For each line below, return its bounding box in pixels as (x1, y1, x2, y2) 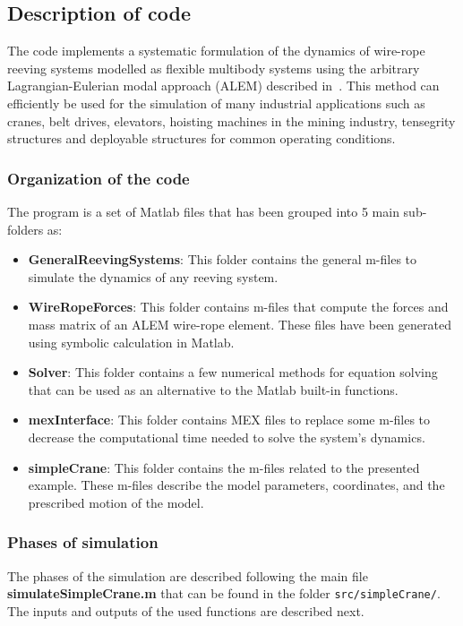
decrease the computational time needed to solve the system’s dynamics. (28, 427, 425, 446)
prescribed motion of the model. (28, 493, 204, 511)
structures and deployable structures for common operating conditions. (7, 129, 396, 148)
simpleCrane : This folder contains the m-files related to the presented (28, 458, 420, 476)
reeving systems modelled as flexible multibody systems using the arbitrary (7, 58, 420, 77)
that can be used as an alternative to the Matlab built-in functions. (28, 380, 399, 399)
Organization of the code (7, 167, 190, 189)
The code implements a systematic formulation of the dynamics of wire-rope (7, 41, 425, 60)
